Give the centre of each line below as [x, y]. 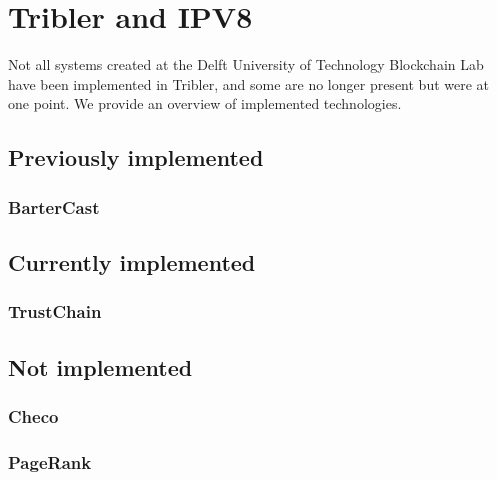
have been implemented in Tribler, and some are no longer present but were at [249, 83]
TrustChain [55, 311]
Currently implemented [132, 261]
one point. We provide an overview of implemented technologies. [205, 103]
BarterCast [54, 206]
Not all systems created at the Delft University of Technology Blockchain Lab [246, 64]
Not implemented [100, 366]
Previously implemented [136, 157]
